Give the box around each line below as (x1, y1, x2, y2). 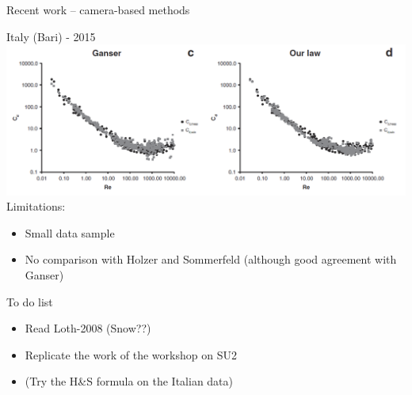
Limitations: (6, 198, 66, 215)
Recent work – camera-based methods (6, 2, 190, 17)
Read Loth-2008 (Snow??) (25, 320, 151, 336)
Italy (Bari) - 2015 (6, 28, 96, 44)
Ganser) (25, 267, 64, 283)
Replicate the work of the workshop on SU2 (25, 346, 237, 363)
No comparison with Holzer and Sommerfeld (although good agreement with (25, 251, 397, 268)
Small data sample (25, 224, 115, 241)
